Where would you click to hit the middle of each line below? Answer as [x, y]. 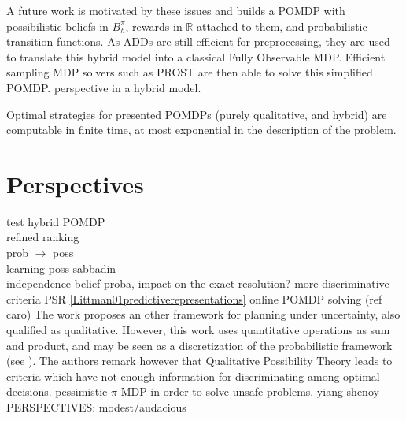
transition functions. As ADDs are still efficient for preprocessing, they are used [198, 41]
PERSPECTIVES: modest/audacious [96, 407]
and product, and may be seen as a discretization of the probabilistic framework [199, 345]
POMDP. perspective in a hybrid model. [104, 87]
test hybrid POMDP [56, 221]
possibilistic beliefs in [57, 26]
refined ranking [43, 237]
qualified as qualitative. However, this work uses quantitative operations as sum [198, 330]
